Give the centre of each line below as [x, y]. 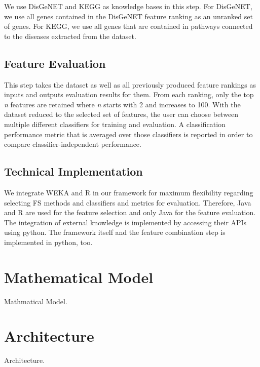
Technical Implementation [73, 171]
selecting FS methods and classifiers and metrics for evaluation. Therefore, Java [128, 202]
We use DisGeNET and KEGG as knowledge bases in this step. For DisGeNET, [128, 6]
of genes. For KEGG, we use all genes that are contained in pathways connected [128, 26]
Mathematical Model [79, 277]
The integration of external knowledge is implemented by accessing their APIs [125, 222]
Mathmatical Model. [36, 301]
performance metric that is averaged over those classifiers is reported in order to [128, 134]
